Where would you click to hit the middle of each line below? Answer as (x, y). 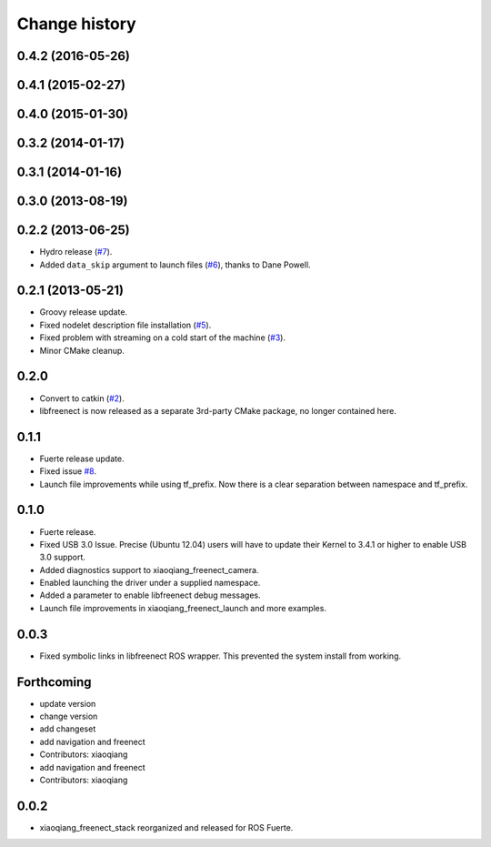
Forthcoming (54, 682)
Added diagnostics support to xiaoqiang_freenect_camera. (149, 570)
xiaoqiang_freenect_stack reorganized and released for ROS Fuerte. (166, 827)
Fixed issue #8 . (68, 471)
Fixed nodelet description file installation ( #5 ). (125, 325)
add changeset (68, 729)
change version (69, 716)
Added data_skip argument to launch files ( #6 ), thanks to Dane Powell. (175, 265)
